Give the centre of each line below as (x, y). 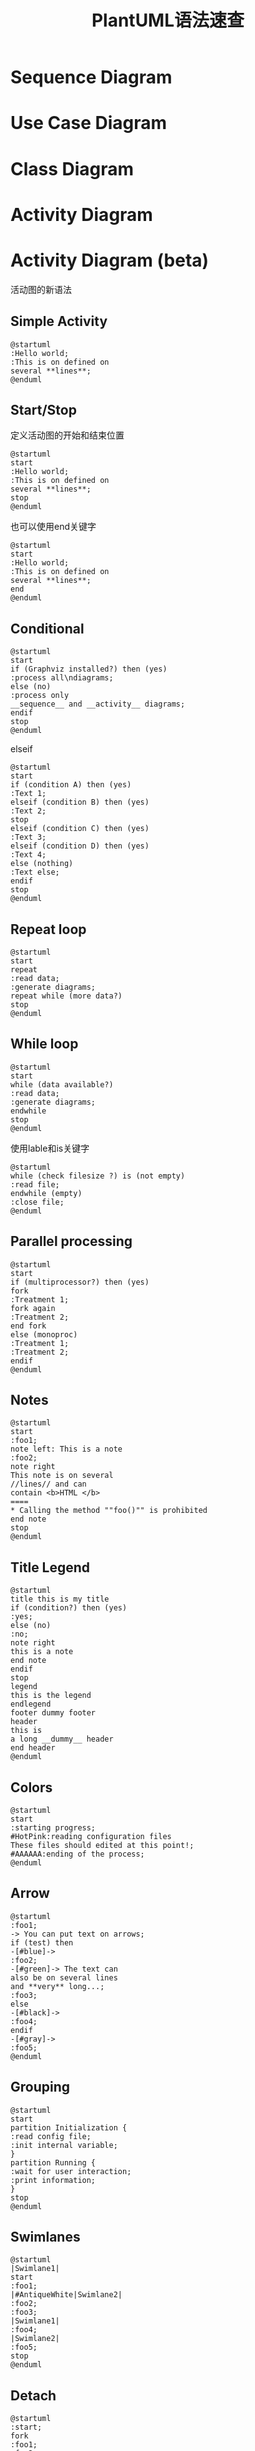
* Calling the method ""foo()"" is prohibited (109, 1511)
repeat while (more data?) (66, 996)
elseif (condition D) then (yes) (80, 846)
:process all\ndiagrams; (62, 678)
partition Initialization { (69, 2127)
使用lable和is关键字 (50, 1148)
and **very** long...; (57, 1986)
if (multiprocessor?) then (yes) (80, 1282)
